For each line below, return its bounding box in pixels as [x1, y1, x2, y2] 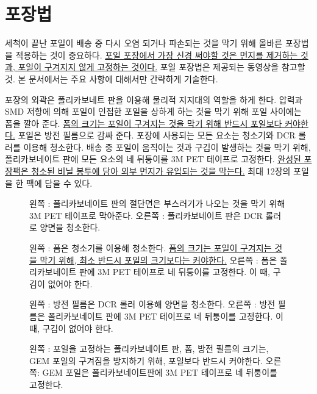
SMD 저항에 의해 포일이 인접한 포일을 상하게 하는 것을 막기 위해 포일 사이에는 [5, 105, 302, 118]
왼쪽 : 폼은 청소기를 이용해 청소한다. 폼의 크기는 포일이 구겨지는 [29, 242, 272, 254]
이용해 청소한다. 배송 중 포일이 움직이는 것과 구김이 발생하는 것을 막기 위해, [23, 140, 311, 153]
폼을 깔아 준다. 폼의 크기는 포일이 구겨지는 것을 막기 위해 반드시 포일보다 [5, 116, 282, 129]
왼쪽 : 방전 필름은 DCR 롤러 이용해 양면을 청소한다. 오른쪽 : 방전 [29, 298, 276, 310]
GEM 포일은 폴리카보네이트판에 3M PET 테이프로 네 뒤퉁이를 [42, 366, 277, 379]
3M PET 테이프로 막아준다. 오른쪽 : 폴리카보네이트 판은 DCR [29, 209, 263, 221]
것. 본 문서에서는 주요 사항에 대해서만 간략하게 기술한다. [5, 72, 218, 85]
